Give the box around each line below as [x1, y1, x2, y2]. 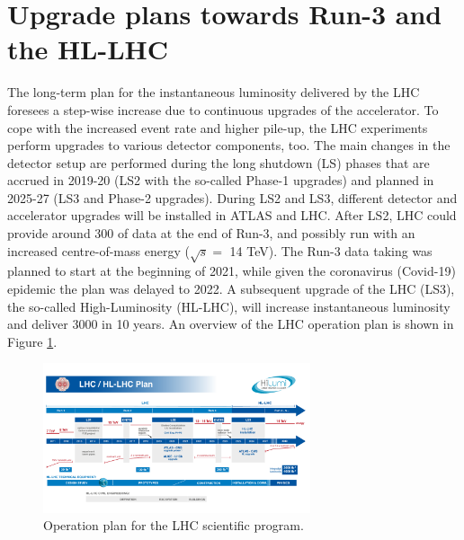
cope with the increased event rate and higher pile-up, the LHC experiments [7, 118, 428, 137]
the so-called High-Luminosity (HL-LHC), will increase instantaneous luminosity [7, 297, 451, 315]
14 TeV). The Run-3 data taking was [229, 241, 433, 260]
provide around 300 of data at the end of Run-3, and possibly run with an [7, 224, 415, 243]
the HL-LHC [7, 31, 169, 67]
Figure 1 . [7, 332, 58, 350]
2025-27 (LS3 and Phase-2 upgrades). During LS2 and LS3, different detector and [7, 188, 458, 207]
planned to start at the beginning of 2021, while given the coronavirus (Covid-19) [7, 261, 456, 280]
